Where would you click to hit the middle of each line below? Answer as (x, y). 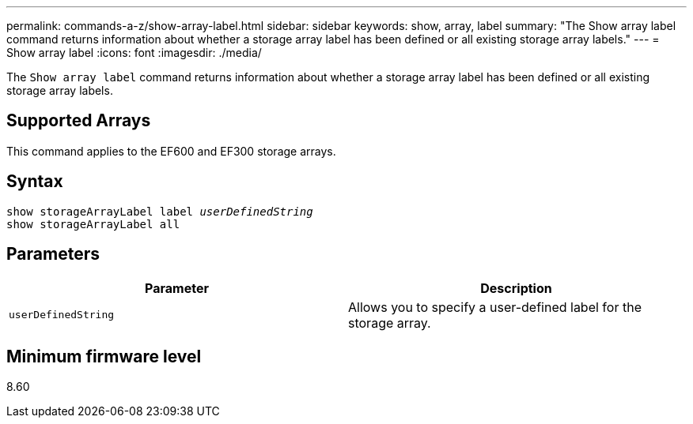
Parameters (53, 254)
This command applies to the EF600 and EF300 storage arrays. (171, 151)
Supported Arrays (79, 121)
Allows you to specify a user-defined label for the (495, 307)
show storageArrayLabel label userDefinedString (160, 211)
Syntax (35, 182)
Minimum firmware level (104, 356)
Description (516, 288)
